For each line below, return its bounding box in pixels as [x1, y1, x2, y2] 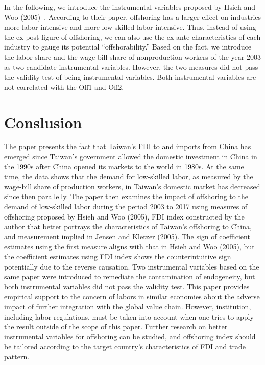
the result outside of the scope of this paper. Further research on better [4, 321, 228, 332]
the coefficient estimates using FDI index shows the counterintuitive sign [4, 251, 231, 261]
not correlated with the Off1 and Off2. [4, 81, 124, 92]
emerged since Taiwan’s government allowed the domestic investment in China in [4, 151, 257, 162]
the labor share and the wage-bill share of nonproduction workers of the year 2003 [4, 51, 261, 62]
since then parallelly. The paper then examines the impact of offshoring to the [4, 191, 248, 202]
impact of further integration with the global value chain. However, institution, [4, 301, 251, 311]
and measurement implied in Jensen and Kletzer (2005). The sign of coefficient [4, 231, 250, 241]
